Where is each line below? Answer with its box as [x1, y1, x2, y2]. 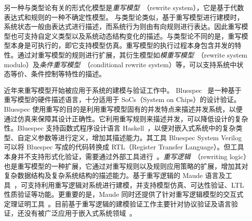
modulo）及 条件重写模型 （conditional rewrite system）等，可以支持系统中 [4, 59, 237, 69]
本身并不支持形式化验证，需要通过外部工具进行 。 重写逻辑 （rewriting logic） [4, 151, 247, 161]
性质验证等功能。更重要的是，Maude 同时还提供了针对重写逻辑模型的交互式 [4, 189, 244, 199]
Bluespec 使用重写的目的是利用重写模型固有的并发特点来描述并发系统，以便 [4, 103, 243, 114]
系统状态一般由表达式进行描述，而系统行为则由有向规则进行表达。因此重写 [4, 21, 241, 31]
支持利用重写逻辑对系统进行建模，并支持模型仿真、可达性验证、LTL [27, 179, 244, 190]
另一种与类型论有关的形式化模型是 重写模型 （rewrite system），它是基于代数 [4, 2, 244, 12]
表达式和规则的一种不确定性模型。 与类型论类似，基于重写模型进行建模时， [4, 12, 244, 22]
